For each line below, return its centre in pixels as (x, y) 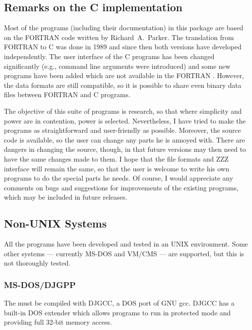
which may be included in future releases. (66, 197)
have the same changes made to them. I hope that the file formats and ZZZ (116, 158)
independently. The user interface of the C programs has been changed (109, 56)
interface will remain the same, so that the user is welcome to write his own (117, 168)
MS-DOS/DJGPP (40, 284)
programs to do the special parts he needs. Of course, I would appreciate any (119, 178)
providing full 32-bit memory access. (58, 322)
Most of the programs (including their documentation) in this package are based (124, 28)
